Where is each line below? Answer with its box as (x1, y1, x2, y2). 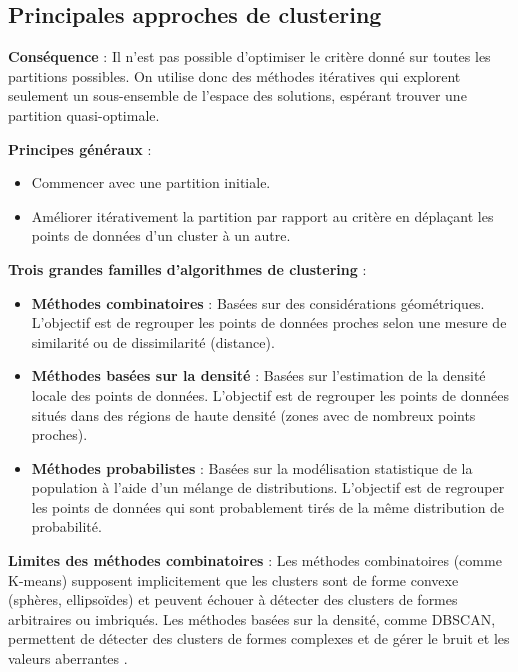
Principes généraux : (8, 138, 152, 159)
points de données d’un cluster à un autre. (31, 225, 291, 246)
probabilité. (31, 516, 102, 537)
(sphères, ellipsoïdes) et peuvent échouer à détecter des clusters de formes (8, 589, 458, 610)
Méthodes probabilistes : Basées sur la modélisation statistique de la (31, 457, 473, 478)
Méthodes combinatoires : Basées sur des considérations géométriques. (31, 292, 485, 313)
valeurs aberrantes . (8, 648, 128, 669)
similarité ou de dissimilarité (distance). (31, 331, 275, 352)
